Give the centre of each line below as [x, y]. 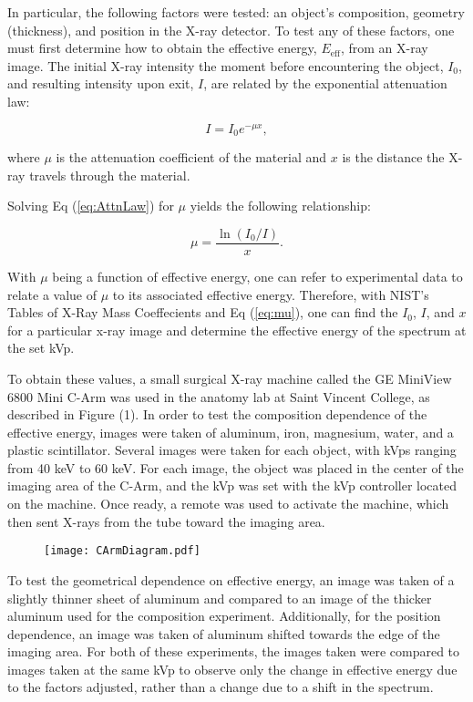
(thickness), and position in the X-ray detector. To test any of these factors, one [231, 30]
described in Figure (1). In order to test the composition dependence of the [217, 414]
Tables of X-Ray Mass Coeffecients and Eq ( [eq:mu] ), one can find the [203, 312]
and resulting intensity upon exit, [101, 83]
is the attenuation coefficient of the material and [191, 157]
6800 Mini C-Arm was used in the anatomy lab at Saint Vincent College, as [219, 396]
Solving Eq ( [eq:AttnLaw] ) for [91, 206]
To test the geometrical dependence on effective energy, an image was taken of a [231, 579]
